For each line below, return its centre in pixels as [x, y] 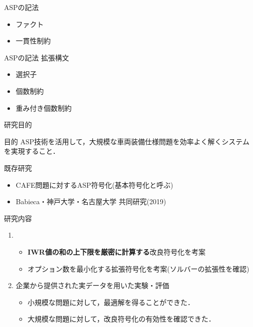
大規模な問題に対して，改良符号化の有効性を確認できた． [122, 319]
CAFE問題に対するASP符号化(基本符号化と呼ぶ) [94, 184]
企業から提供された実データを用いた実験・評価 [92, 285]
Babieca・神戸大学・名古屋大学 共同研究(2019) [91, 201]
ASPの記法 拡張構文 [37, 57]
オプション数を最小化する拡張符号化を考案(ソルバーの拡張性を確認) [138, 268]
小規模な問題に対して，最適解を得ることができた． [111, 302]
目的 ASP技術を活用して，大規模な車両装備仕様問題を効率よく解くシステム [127, 141]
